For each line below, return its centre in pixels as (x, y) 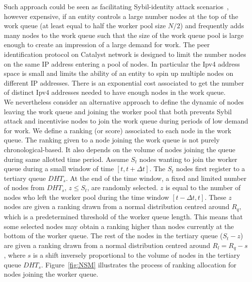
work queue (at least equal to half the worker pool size (85, 26)
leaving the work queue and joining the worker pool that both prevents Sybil (118, 111)
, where (15, 255)
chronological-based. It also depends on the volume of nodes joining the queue (120, 149)
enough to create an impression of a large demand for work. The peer (107, 44)
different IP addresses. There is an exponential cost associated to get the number (124, 82)
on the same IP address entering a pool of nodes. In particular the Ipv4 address (122, 63)
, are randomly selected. (122, 187)
